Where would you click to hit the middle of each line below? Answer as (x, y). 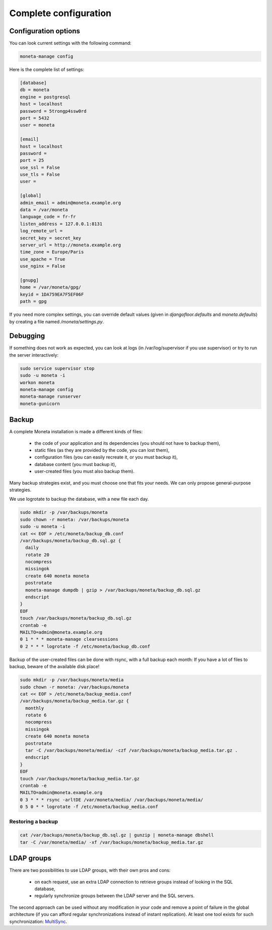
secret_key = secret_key (51, 238)
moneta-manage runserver (51, 396)
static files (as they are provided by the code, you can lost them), (102, 450)
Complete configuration (60, 13)
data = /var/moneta (44, 210)
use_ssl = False (40, 167)
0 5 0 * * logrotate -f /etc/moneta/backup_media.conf (89, 807)
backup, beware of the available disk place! (54, 667)
